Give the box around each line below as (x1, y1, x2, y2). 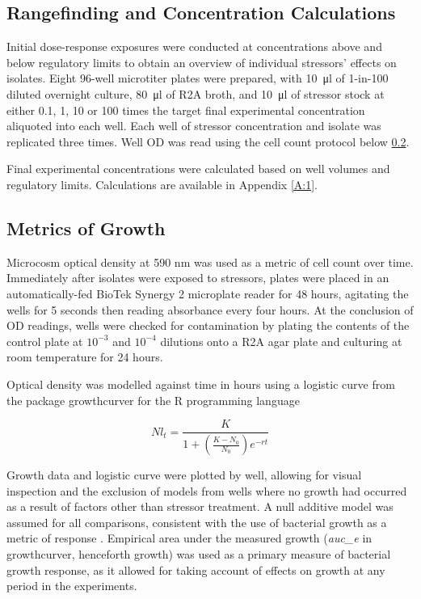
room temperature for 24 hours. (6, 348, 163, 365)
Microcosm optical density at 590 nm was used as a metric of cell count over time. (6, 253, 414, 270)
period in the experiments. (6, 577, 137, 594)
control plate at (6, 332, 83, 349)
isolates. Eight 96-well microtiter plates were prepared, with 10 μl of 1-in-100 (6, 70, 389, 86)
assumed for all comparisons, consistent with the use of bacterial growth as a (6, 513, 387, 530)
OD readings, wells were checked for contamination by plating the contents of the (6, 317, 410, 334)
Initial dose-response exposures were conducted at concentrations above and (6, 38, 382, 55)
